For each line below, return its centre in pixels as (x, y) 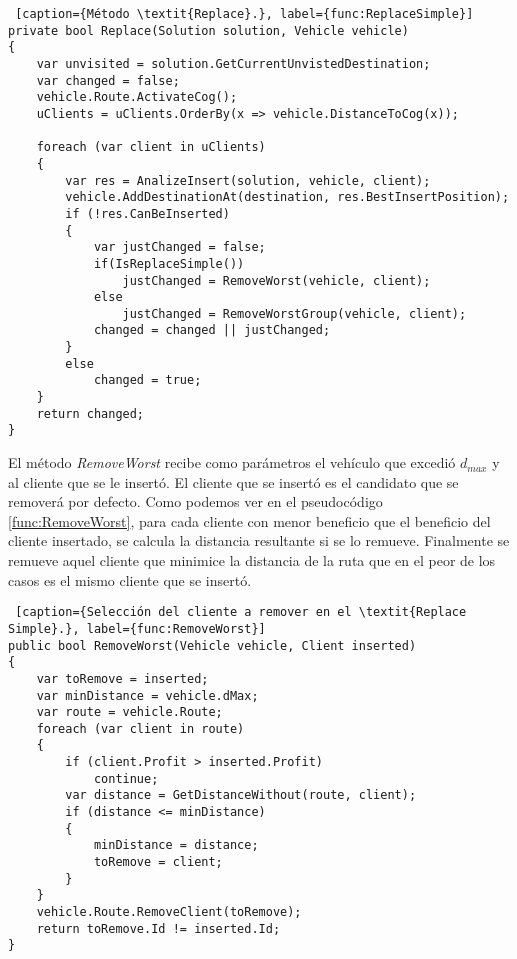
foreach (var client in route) (140, 728)
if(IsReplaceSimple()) (169, 263)
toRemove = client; (158, 862)
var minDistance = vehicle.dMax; (147, 695)
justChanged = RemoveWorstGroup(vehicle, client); (294, 313)
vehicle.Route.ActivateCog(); (137, 97)
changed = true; (147, 380)
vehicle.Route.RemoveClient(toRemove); (169, 912)
